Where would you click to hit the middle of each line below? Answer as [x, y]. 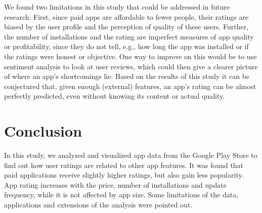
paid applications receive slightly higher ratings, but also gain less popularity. [124, 175]
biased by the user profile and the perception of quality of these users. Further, [126, 27]
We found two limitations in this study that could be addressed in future [117, 7]
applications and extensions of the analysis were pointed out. [98, 205]
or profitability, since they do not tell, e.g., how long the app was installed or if [126, 46]
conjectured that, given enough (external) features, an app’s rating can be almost [130, 86]
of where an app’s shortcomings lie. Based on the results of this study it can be [127, 76]
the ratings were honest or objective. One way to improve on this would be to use [130, 56]
